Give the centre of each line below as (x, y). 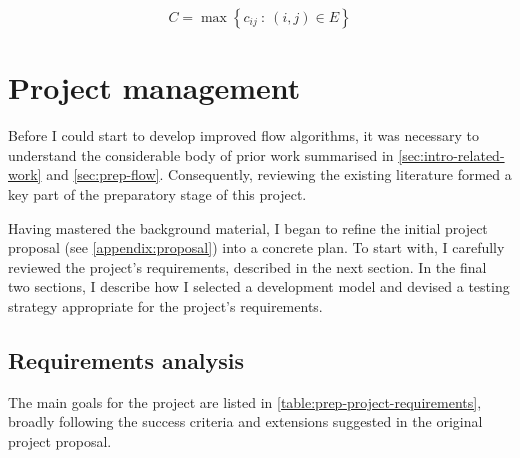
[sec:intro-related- (451, 154)
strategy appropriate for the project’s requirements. (165, 305)
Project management (154, 87)
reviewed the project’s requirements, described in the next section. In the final (247, 266)
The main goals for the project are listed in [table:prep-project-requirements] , (245, 401)
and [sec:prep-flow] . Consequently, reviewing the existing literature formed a (279, 174)
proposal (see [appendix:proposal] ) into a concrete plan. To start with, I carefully (256, 247)
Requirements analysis (126, 359)
